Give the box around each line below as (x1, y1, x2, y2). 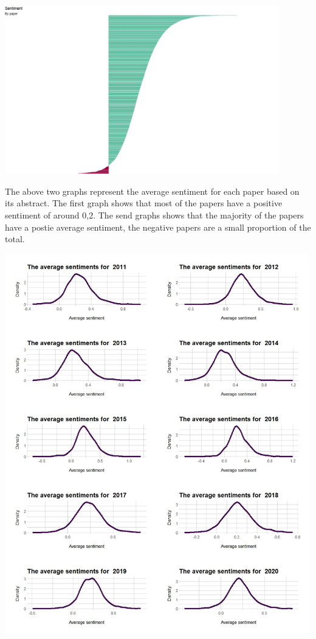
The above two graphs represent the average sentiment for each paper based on (5, 184, 300, 197)
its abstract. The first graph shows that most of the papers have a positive (5, 197, 283, 209)
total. (5, 232, 25, 245)
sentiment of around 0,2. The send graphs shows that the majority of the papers (5, 208, 304, 221)
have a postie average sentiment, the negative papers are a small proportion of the (5, 220, 311, 233)
